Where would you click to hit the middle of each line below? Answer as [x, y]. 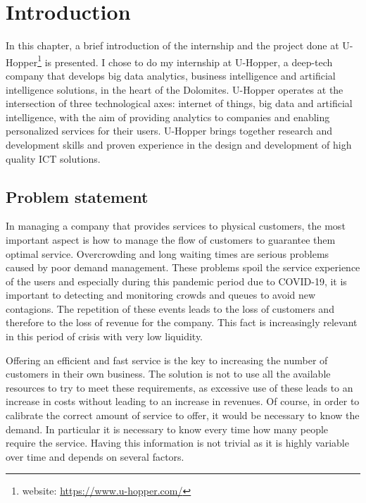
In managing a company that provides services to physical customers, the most [176, 226]
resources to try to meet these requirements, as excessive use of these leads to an [179, 387]
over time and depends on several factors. [95, 456]
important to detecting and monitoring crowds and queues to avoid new [161, 295]
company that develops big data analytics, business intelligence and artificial [171, 75]
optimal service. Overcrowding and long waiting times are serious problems [168, 253]
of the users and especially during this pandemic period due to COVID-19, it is [176, 281]
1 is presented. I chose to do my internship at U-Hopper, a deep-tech [185, 61]
